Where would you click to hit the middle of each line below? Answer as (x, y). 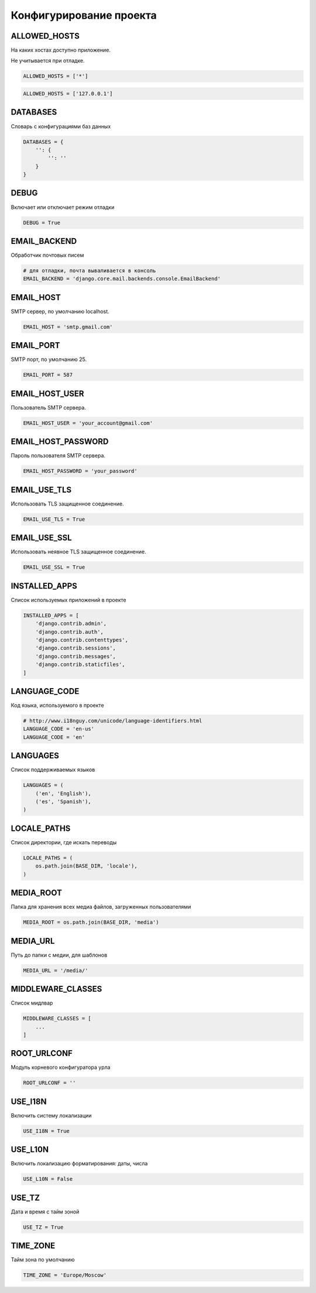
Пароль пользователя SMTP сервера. (58, 456)
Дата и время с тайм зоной (45, 1212)
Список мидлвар (32, 1003)
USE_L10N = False (48, 1179)
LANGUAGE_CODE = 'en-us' (59, 729)
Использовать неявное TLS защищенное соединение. (78, 552)
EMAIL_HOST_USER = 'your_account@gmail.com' (88, 423)
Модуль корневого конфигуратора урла (61, 1067)
